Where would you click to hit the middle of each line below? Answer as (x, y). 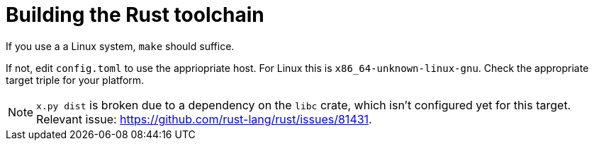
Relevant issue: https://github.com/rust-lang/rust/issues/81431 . (204, 119)
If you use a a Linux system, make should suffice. (120, 46)
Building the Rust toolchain (135, 15)
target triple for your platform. (75, 80)
